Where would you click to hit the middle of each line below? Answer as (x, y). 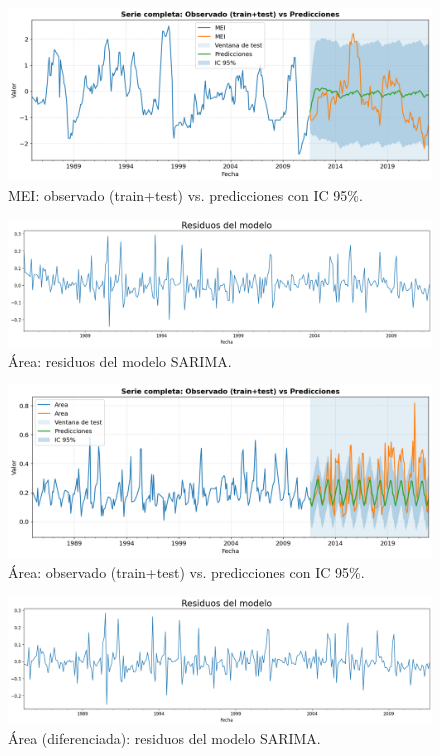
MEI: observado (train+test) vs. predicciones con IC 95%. (185, 194)
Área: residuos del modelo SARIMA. (120, 360)
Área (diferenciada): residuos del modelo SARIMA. (164, 738)
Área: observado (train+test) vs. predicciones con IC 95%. (186, 572)
